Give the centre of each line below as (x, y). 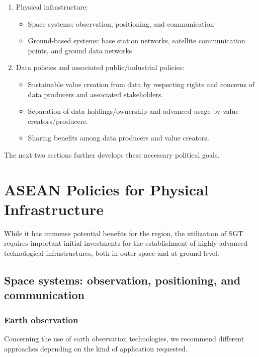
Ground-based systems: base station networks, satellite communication (137, 41)
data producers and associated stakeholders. (96, 94)
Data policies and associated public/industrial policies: (100, 67)
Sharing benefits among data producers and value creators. (118, 138)
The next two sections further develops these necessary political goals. (112, 154)
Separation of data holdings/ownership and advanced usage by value (133, 111)
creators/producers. (58, 121)
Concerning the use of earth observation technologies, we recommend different (124, 339)
